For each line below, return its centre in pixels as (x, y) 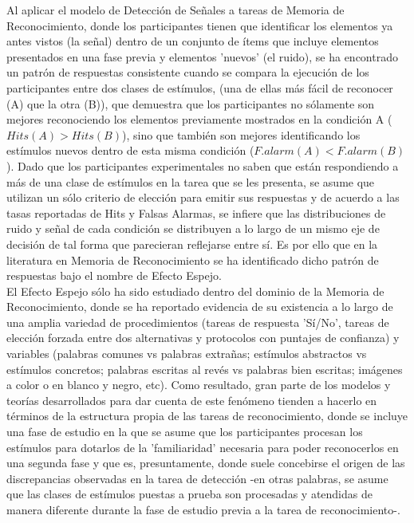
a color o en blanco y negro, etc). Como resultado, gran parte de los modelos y (199, 385)
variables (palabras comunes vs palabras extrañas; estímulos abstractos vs (187, 354)
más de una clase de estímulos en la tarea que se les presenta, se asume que (191, 181)
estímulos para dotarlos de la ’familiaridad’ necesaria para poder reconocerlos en (203, 447)
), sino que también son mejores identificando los (241, 134)
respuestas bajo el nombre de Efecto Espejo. (114, 275)
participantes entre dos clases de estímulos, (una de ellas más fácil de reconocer (200, 87)
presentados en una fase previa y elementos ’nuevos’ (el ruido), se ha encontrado (202, 56)
